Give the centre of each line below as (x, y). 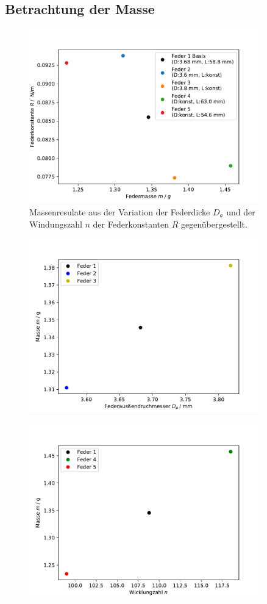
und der (241, 211)
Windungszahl (56, 224)
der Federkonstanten (131, 224)
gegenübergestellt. (214, 224)
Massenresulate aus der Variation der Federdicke (120, 211)
